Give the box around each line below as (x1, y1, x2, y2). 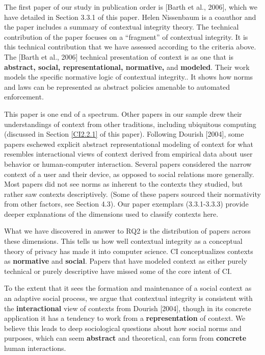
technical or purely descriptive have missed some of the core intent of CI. (4, 265, 232, 276)
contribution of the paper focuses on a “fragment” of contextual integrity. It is (4, 31, 248, 42)
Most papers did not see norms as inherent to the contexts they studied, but (4, 179, 243, 189)
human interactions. (4, 343, 66, 353)
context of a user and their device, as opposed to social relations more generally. (4, 168, 254, 179)
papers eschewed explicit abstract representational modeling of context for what (4, 138, 253, 149)
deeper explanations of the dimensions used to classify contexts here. (4, 208, 219, 219)
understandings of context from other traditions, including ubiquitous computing (4, 118, 256, 129)
